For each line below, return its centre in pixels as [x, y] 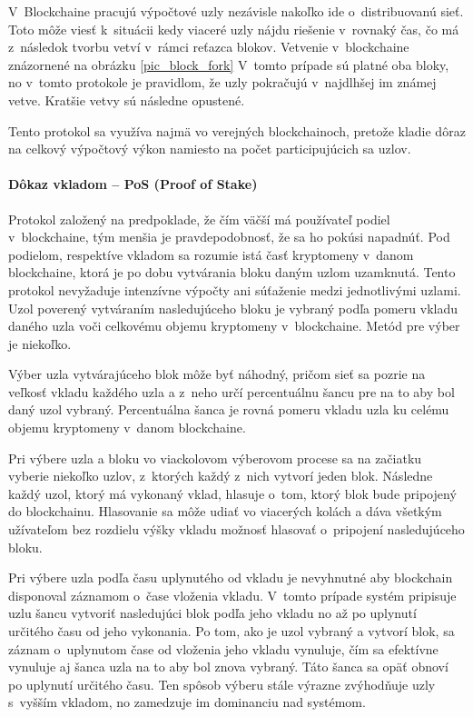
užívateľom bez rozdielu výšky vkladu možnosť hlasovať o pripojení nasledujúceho [236, 529]
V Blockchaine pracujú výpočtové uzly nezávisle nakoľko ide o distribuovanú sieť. [236, 11]
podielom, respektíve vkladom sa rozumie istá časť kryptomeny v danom [211, 254]
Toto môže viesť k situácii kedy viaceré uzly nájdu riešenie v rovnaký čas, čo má [234, 29]
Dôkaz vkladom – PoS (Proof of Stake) [133, 184]
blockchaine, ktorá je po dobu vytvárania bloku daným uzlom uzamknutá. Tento [232, 272]
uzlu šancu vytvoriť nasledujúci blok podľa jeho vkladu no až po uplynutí [212, 613]
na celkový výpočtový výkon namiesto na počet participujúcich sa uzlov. [210, 149]
